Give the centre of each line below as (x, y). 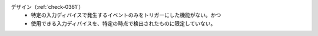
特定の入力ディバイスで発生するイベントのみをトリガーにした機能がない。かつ (126, 15)
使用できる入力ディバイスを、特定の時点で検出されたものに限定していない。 (123, 23)
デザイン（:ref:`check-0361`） (47, 7)
